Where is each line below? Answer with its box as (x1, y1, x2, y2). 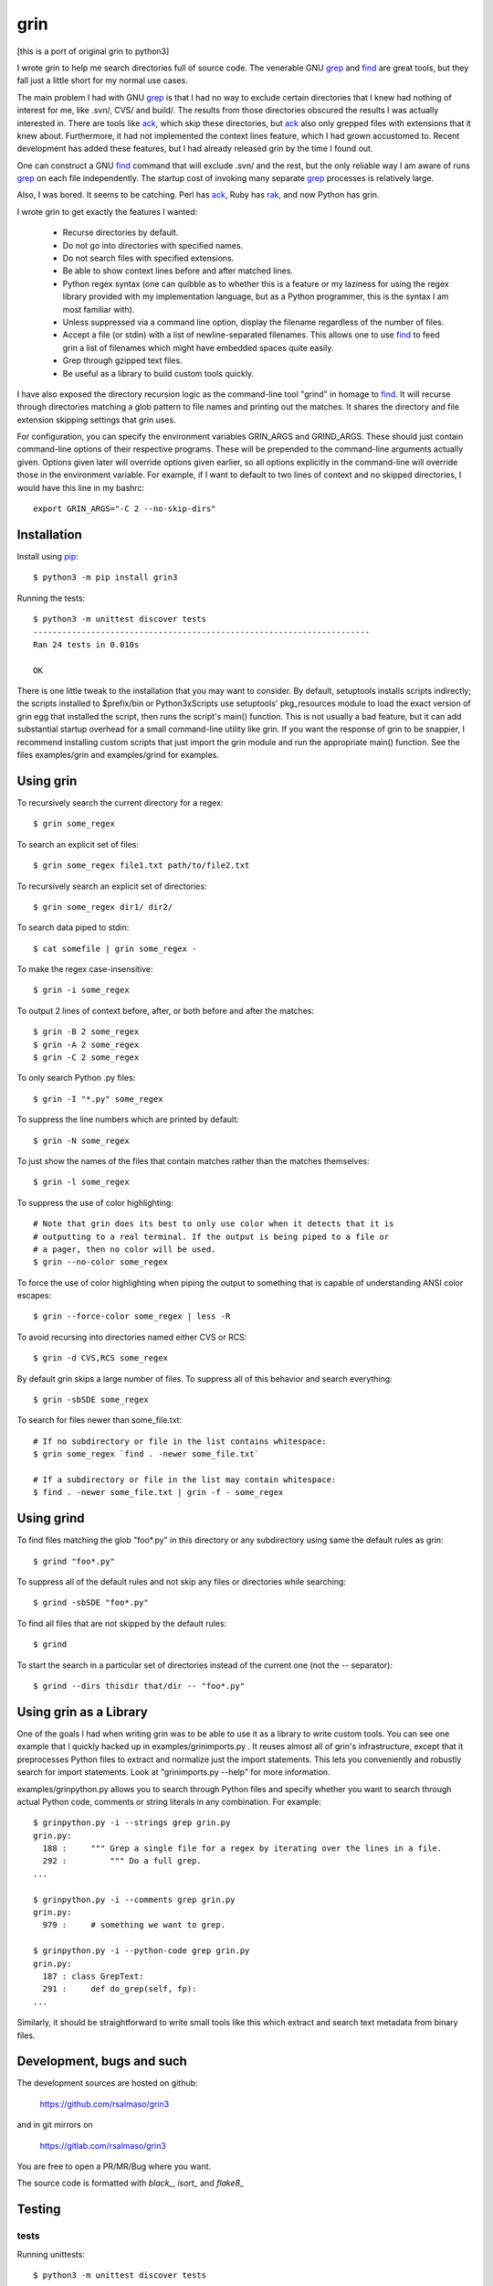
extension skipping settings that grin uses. (16, 414, 177, 425)
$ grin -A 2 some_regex (33, 1039, 140, 1050)
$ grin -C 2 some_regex (33, 1052, 140, 1063)
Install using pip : (16, 550, 79, 561)
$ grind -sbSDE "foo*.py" (33, 1597, 150, 1608)
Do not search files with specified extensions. (62, 252, 235, 264)
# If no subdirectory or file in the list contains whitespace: (33, 1436, 328, 1447)
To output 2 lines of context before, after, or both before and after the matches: (16, 1005, 315, 1016)
